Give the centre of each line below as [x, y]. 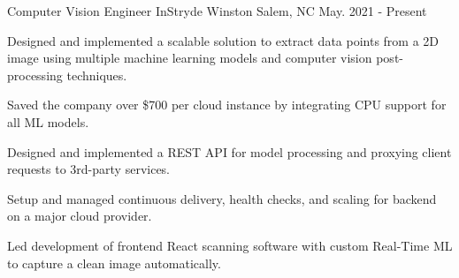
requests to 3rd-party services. [89, 169]
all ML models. [48, 121]
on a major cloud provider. [80, 216]
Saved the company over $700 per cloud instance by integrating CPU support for [227, 105]
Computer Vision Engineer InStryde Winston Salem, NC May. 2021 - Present [217, 11]
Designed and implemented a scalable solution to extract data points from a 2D [223, 40]
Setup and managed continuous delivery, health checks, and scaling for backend [222, 198]
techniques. [97, 75]
